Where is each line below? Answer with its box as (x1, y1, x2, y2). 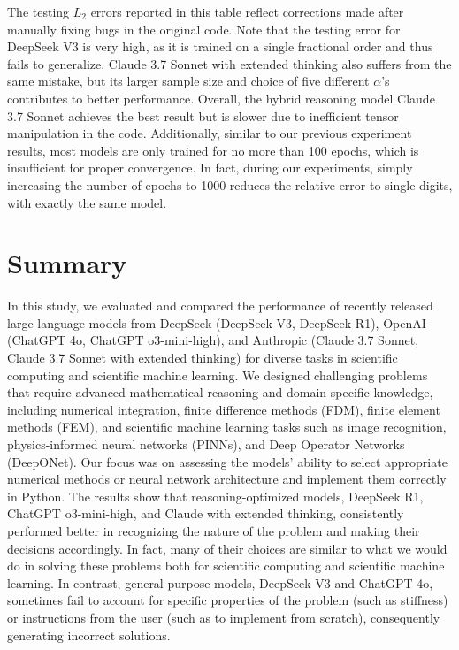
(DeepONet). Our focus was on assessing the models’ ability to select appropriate (7, 452, 448, 470)
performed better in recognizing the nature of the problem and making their (7, 521, 420, 539)
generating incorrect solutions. (7, 625, 171, 644)
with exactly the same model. (7, 193, 167, 211)
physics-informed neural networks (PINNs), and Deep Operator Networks (7, 435, 405, 453)
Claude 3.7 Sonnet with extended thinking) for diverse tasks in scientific (7, 348, 398, 367)
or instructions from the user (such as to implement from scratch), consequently (7, 608, 440, 626)
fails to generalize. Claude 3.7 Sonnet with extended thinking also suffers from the (7, 54, 452, 73)
